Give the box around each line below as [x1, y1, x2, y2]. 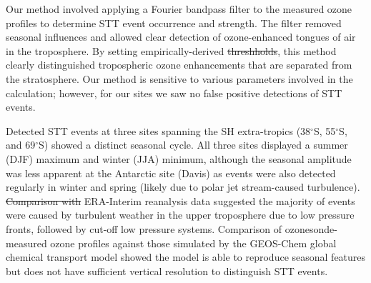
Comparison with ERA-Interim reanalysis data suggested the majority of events [6, 193, 355, 208]
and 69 [6, 137, 36, 152]
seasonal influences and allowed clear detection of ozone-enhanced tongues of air [6, 29, 356, 44]
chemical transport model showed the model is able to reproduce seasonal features [6, 249, 366, 264]
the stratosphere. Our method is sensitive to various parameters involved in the [6, 71, 353, 86]
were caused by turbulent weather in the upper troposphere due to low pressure [6, 207, 355, 222]
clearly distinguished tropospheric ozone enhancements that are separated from [6, 57, 352, 72]
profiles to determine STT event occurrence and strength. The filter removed [6, 15, 342, 30]
